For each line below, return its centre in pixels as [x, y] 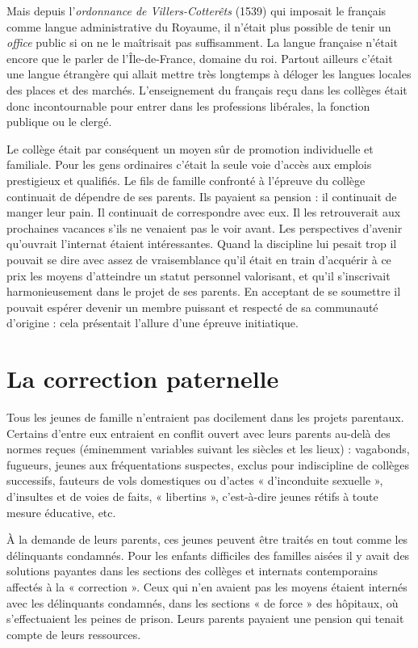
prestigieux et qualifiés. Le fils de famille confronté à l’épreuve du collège [186, 180]
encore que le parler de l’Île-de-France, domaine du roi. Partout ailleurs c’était [200, 58]
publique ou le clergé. [59, 122]
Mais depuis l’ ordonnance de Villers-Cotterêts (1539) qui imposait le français [196, 11]
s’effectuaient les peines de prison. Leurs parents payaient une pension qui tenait [205, 619]
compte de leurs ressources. [74, 634]
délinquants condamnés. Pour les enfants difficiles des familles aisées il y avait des [208, 555]
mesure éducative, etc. [61, 512]
